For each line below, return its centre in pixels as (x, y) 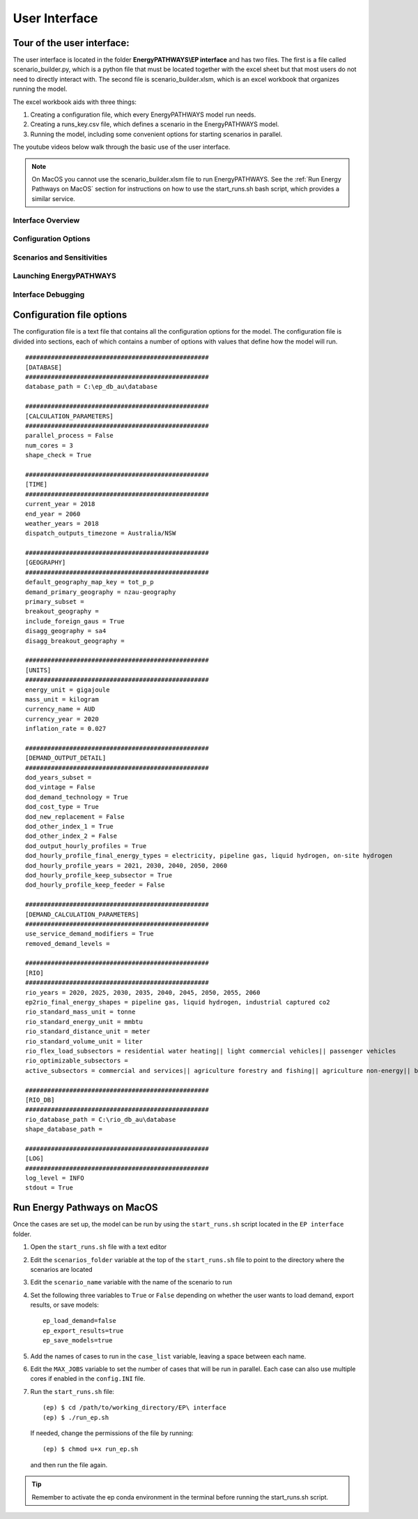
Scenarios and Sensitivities (60, 257)
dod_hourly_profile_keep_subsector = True (99, 875)
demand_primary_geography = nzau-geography (101, 592)
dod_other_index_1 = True (70, 826)
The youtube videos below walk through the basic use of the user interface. (122, 147)
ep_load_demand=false (79, 1321)
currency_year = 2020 (62, 719)
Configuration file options (70, 315)
